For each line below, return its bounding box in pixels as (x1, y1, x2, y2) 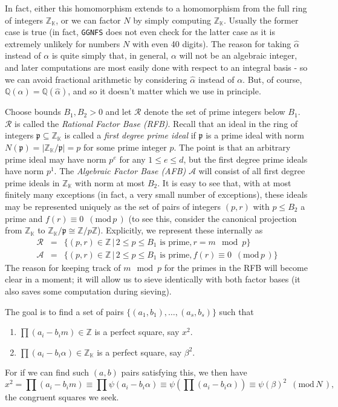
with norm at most (75, 176, 145, 189)
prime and (5, 212, 43, 224)
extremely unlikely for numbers (5, 37, 120, 50)
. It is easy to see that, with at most (157, 176, 291, 189)
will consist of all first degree (198, 164, 305, 177)
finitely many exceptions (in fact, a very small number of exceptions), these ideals (5, 188, 308, 201)
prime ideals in (5, 176, 60, 189)
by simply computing (133, 13, 211, 26)
